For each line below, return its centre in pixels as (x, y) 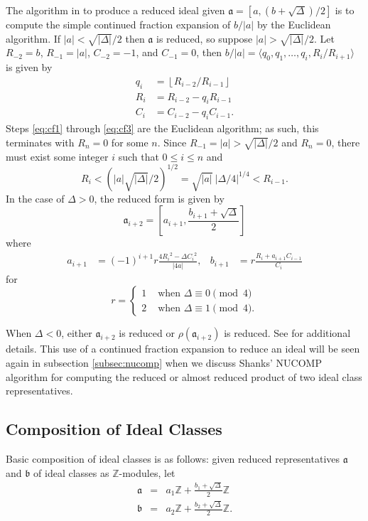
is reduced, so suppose (205, 38)
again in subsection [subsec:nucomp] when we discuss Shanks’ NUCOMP (164, 362)
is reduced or (147, 333)
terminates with (40, 142)
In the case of (35, 198)
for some (130, 142)
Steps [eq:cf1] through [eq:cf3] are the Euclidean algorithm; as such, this (162, 128)
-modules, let (147, 472)
